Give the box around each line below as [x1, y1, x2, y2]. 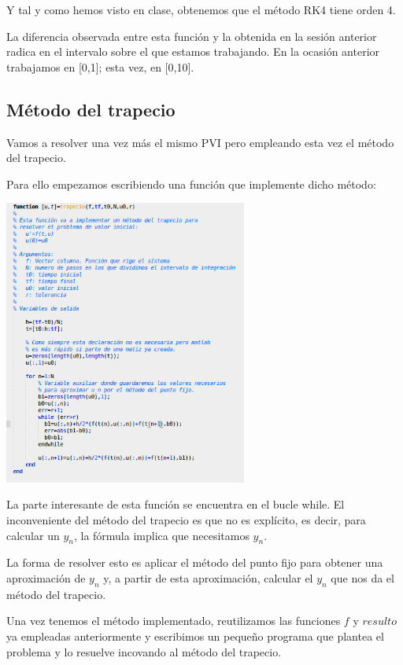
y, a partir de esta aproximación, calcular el [103, 569, 313, 586]
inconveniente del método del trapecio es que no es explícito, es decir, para [6, 511, 366, 527]
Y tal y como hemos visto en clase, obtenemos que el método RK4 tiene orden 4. [6, 2, 396, 17]
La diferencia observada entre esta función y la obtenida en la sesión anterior [6, 28, 377, 44]
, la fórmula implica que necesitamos [73, 527, 250, 543]
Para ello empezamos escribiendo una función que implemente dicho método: [6, 175, 376, 192]
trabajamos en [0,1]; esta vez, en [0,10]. [6, 58, 194, 75]
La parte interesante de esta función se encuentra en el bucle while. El [6, 496, 345, 513]
